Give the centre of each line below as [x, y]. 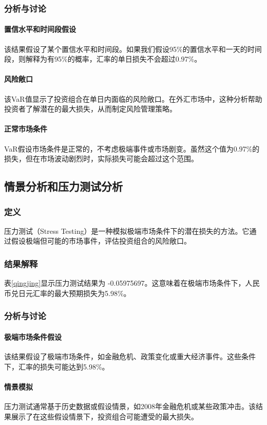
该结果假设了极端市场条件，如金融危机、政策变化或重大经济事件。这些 [123, 356]
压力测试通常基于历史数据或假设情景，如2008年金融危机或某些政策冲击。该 [130, 406]
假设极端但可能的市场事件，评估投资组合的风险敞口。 [101, 241]
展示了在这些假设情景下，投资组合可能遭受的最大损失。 [104, 416]
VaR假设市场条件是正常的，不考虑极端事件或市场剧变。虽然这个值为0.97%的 [132, 148]
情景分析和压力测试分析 [63, 186]
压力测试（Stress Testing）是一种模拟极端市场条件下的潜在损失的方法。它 [127, 230]
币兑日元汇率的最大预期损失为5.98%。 [68, 293]
